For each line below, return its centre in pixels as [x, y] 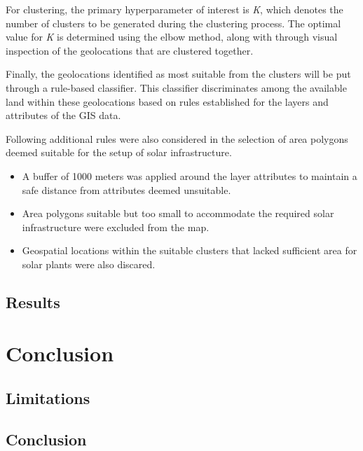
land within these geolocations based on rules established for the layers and [167, 101]
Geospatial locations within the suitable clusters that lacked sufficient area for [190, 250]
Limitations [48, 398]
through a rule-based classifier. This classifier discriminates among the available [176, 87]
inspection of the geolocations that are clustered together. [130, 50]
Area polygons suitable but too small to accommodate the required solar [178, 213]
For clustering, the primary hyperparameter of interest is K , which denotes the [174, 9]
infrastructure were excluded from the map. [116, 227]
